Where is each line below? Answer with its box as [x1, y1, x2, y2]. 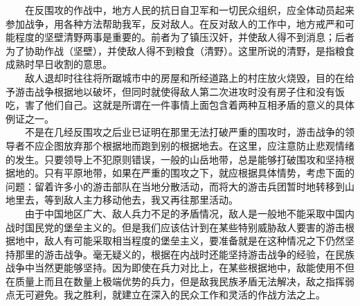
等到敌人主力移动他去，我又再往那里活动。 [44, 192, 238, 207]
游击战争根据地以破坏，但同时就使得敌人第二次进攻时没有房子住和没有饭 [15, 84, 345, 98]
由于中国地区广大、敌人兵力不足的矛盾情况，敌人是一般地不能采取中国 [24, 206, 345, 220]
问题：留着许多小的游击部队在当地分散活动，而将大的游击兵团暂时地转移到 [6, 179, 345, 193]
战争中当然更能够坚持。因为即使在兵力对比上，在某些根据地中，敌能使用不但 [6, 260, 354, 275]
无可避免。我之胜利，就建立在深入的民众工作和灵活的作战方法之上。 [15, 287, 325, 302]
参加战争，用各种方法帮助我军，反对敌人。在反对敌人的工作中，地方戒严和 [6, 16, 345, 30]
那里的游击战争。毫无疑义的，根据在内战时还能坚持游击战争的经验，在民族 [15, 246, 354, 261]
